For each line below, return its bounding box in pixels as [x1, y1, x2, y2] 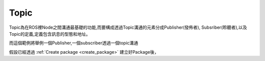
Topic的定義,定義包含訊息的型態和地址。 [9, 31, 91, 37]
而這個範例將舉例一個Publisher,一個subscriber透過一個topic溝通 [9, 40, 138, 46]
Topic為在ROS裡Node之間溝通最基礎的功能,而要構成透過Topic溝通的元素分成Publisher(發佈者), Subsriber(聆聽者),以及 [9, 24, 247, 30]
